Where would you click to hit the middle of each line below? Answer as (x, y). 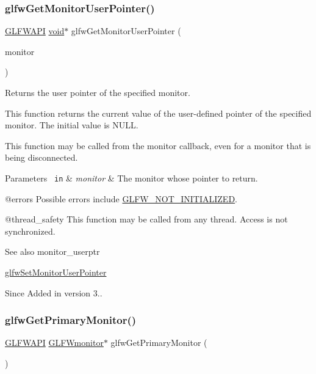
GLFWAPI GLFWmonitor (54, 343)
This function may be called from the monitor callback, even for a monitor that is (158, 145)
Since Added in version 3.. (54, 292)
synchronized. (30, 231)
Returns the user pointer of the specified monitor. (98, 92)
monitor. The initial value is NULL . (72, 125)
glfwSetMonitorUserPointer (56, 272)
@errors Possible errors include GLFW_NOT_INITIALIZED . (121, 198)
